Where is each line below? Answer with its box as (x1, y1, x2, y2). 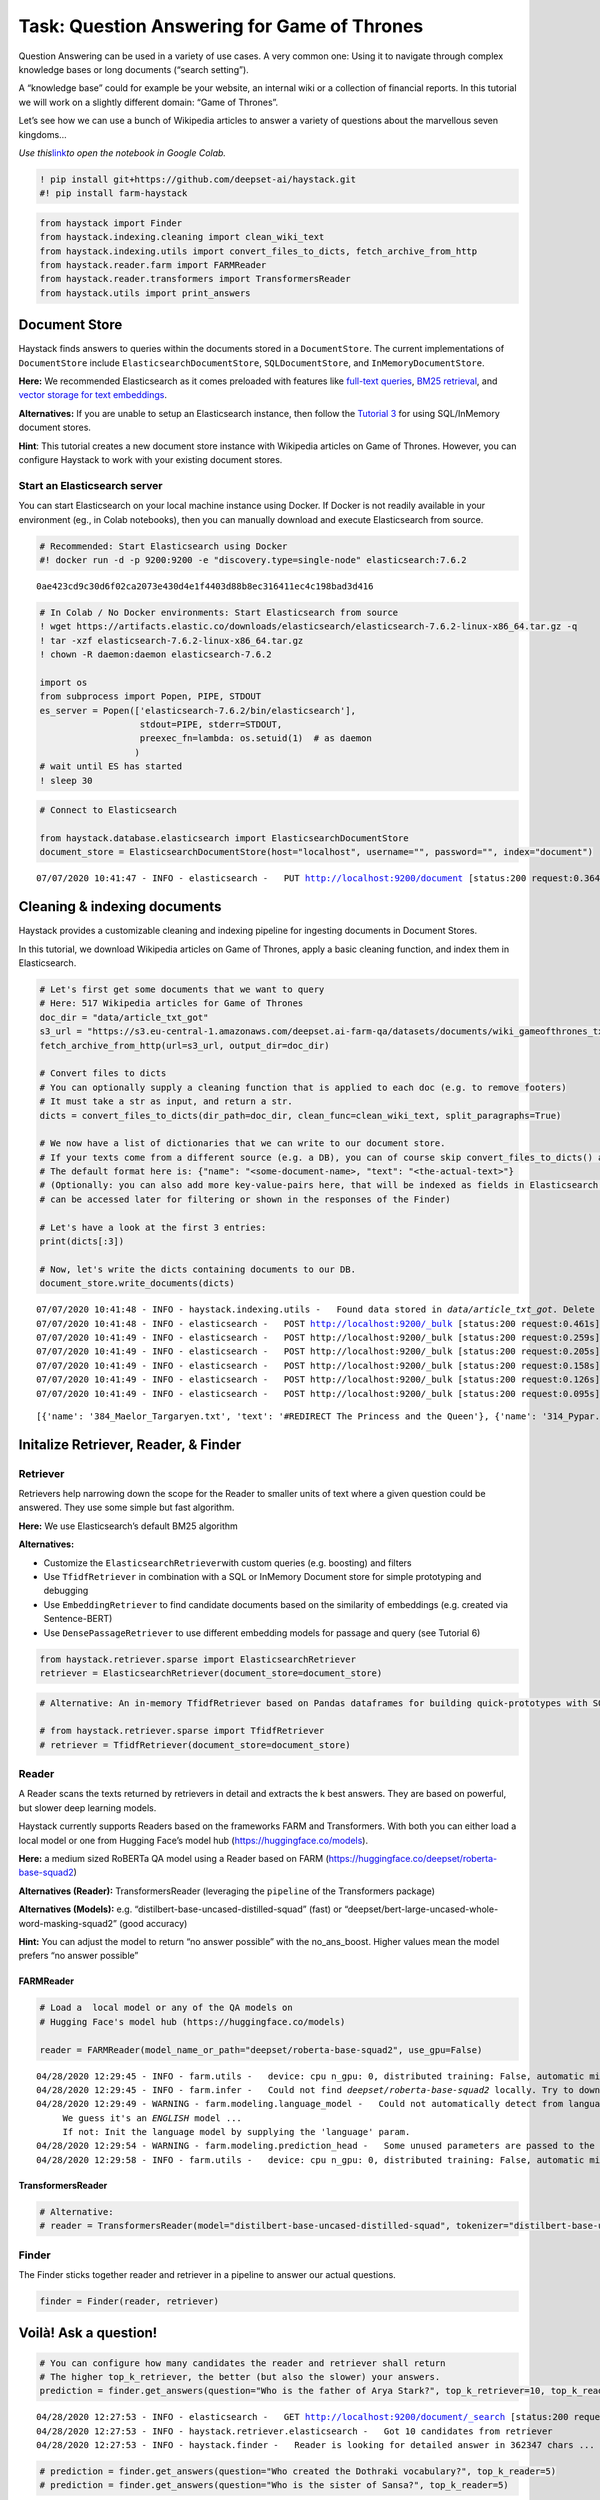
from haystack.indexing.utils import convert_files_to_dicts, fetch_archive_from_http (39, 245, 478, 257)
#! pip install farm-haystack (39, 188, 188, 199)
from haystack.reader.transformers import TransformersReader (39, 273, 351, 285)
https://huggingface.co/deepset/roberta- (328, 1853, 498, 1865)
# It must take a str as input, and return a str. (39, 1096, 294, 1107)
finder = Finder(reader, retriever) (39, 2295, 220, 2307)
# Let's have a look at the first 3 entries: (39, 1221, 267, 1233)
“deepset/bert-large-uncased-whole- (343, 1903, 499, 1915)
